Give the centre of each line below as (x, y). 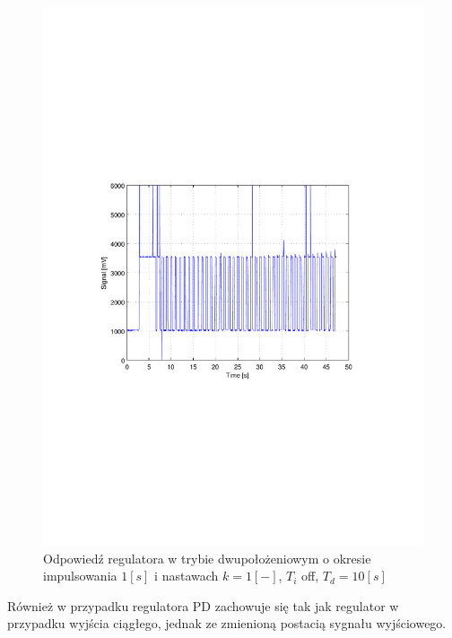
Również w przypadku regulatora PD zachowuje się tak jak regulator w (203, 605)
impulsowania (80, 576)
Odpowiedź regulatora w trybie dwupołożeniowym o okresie (207, 558)
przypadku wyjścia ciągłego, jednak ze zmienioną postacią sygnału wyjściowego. (227, 623)
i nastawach (187, 576)
